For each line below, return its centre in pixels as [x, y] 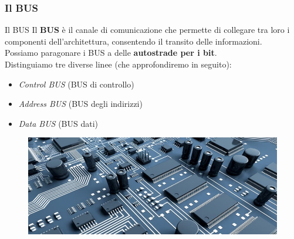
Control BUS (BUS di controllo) [76, 84]
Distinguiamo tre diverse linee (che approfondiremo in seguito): [118, 64]
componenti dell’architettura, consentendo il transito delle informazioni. [134, 41]
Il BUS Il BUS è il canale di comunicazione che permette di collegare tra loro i [147, 30]
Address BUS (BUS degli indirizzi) [80, 104]
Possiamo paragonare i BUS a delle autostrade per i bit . [111, 53]
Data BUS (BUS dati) [58, 123]
